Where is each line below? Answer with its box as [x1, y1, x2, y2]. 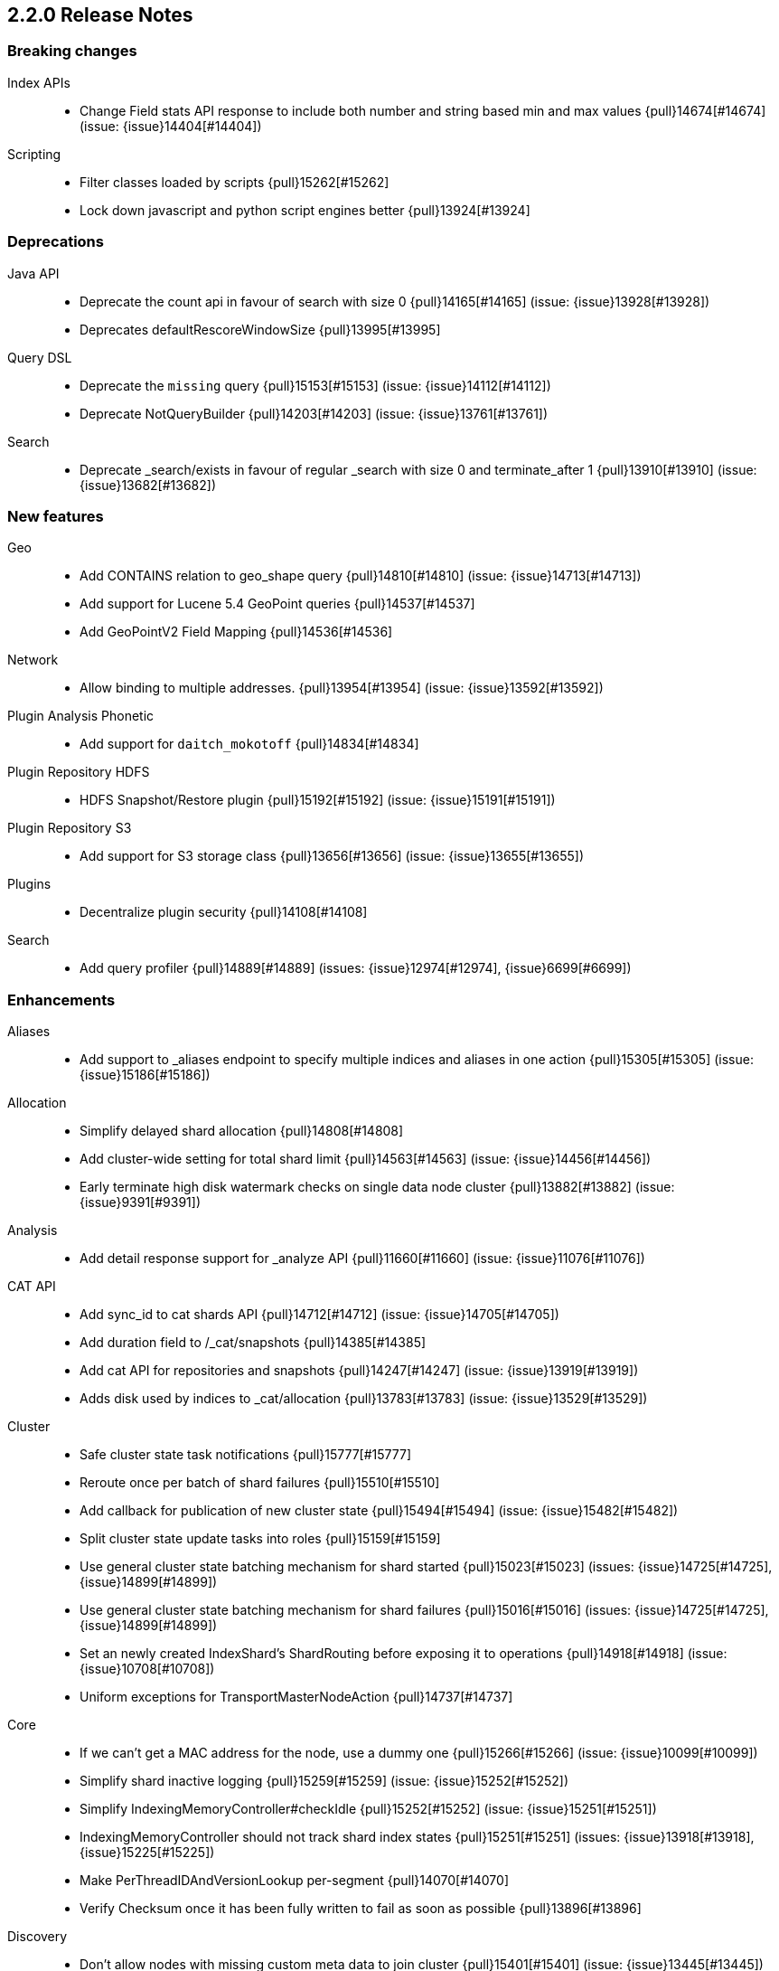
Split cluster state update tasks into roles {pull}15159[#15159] [80, 1531, 441, 1547]
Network [7, 652, 59, 668]
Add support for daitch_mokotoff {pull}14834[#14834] [80, 736, 419, 752]
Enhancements [7, 990, 116, 1009]
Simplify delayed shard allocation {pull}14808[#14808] [80, 1123, 404, 1139]
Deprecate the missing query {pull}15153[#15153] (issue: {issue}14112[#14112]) [80, 377, 551, 393]
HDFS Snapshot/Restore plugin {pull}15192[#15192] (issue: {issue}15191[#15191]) [80, 792, 556, 808]
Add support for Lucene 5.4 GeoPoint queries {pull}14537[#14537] [80, 596, 475, 612]
